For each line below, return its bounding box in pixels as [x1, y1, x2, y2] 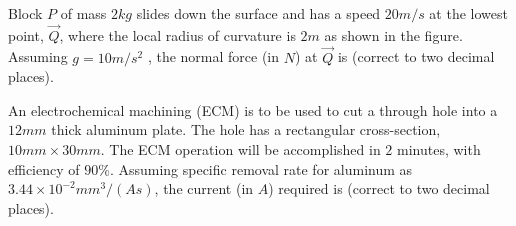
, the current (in [154, 178, 254, 199]
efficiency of [8, 158, 80, 179]
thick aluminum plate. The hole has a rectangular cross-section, [51, 119, 441, 140]
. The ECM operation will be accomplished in [100, 139, 381, 159]
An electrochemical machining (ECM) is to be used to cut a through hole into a [8, 99, 498, 120]
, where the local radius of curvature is [59, 24, 296, 45]
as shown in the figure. [324, 24, 463, 45]
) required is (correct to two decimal [268, 178, 490, 199]
